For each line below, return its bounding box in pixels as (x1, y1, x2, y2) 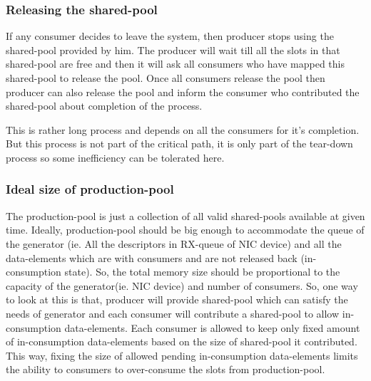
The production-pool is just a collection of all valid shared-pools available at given (6, 208, 365, 223)
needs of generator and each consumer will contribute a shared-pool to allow (6, 306, 340, 320)
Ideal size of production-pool (6, 180, 174, 198)
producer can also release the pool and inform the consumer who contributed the (6, 84, 360, 99)
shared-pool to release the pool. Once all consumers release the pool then (6, 71, 325, 85)
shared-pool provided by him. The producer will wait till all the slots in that (6, 42, 340, 57)
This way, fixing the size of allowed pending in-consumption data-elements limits (6, 348, 358, 362)
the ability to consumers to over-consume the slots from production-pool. (6, 362, 325, 377)
